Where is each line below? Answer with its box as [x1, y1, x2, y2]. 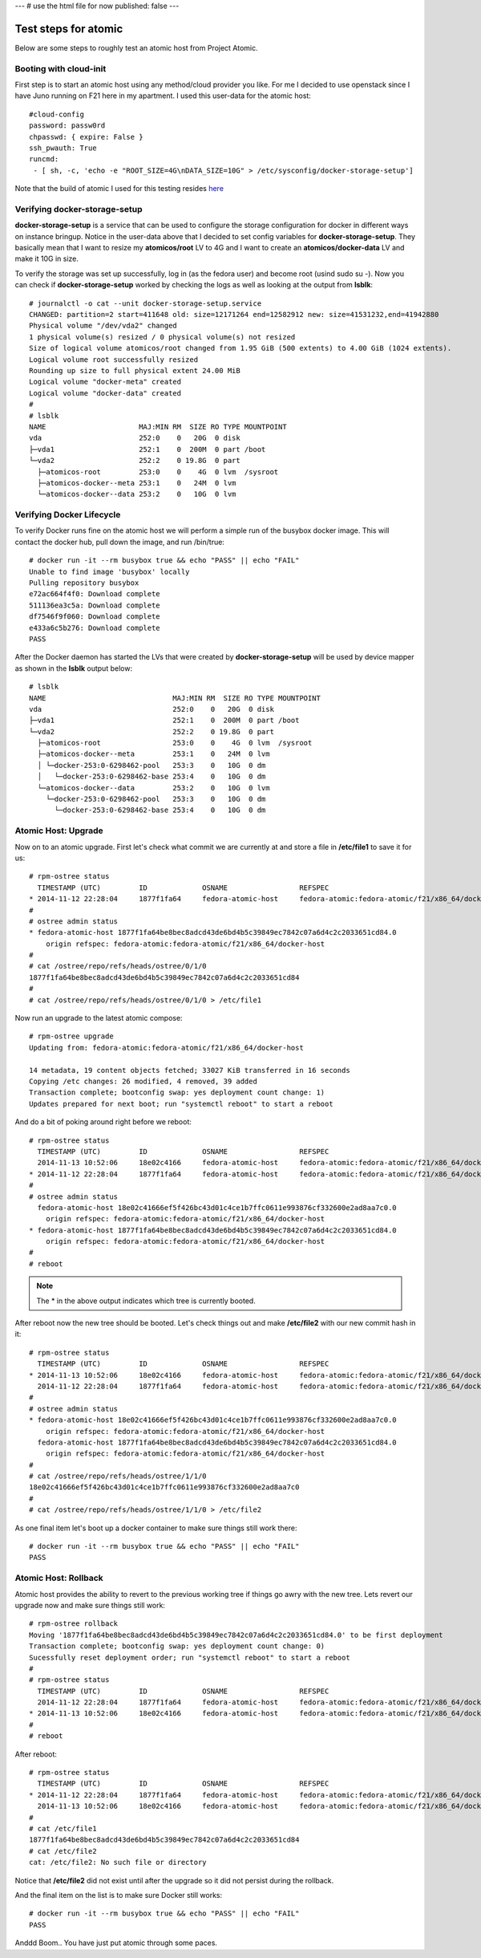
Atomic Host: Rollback [14, 1573, 103, 1584]
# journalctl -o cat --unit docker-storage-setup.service [29, 299, 262, 308]
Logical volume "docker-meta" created [29, 377, 182, 387]
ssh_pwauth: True [29, 144, 97, 152]
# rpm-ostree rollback [29, 1619, 119, 1628]
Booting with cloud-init [14, 63, 107, 74]
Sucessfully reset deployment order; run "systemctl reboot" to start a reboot [29, 1653, 350, 1662]
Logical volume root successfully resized [29, 355, 199, 364]
